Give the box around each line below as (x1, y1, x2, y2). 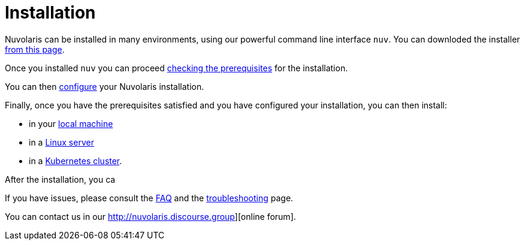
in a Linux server (29, 137, 94, 147)
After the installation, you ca (5, 174, 116, 184)
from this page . (5, 44, 65, 55)
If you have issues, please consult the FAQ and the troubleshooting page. (5, 192, 294, 203)
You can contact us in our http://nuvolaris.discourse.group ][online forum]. (5, 211, 296, 222)
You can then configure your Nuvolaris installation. (5, 81, 204, 92)
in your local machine (29, 118, 113, 129)
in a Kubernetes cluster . (29, 155, 122, 166)
